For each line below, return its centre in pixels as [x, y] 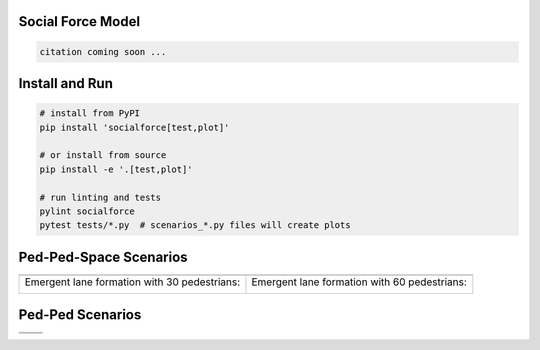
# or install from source [103, 155]
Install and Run [66, 83]
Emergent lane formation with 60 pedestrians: [359, 282]
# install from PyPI [89, 113]
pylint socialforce [87, 211]
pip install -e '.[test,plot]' [116, 169]
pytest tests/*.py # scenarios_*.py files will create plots [195, 225]
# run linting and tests [100, 197]
